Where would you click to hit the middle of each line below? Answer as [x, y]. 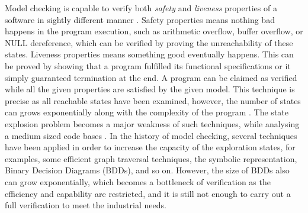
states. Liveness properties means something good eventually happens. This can [149, 54]
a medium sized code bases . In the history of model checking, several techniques [151, 135]
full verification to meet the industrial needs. [86, 205]
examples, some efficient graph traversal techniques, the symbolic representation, [151, 158]
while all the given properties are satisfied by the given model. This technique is [150, 89]
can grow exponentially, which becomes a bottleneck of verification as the [138, 181]
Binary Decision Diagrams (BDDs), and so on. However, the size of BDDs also [147, 170]
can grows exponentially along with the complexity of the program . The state [147, 112]
